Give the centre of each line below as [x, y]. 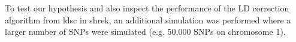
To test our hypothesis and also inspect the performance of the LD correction [147, 8]
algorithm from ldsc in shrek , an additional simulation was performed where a [148, 19]
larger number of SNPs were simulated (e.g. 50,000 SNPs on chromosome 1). [145, 31]
